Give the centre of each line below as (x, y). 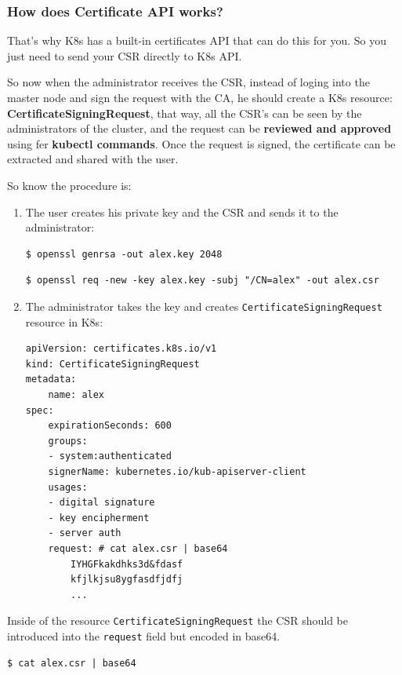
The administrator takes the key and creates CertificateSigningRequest (204, 306)
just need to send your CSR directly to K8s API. (125, 55)
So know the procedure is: (69, 185)
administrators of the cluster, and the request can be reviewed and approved (199, 128)
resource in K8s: (64, 321)
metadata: (51, 379)
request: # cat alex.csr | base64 (138, 548)
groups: (68, 441)
